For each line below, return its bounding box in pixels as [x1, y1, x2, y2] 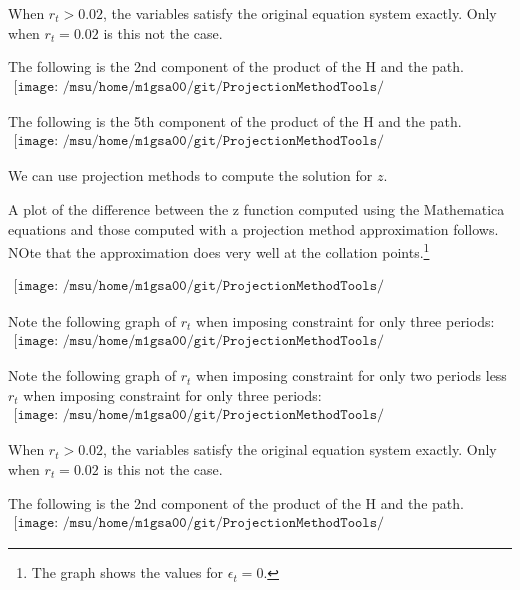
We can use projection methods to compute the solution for [8, 165, 373, 186]
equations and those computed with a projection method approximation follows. [8, 218, 499, 239]
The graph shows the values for [31, 562, 224, 583]
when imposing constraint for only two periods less [196, 365, 507, 386]
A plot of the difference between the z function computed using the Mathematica [8, 199, 505, 220]
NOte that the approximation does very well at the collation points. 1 [8, 239, 430, 262]
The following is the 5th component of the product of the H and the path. [8, 110, 462, 131]
